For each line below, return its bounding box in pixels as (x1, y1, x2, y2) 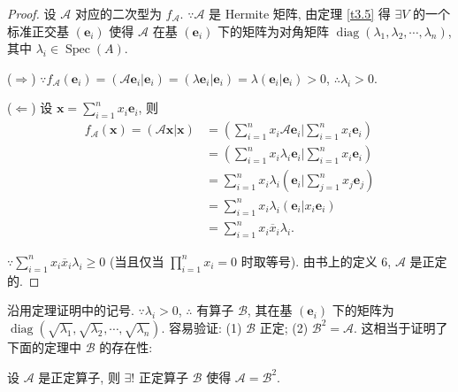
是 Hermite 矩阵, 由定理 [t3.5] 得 (209, 4, 391, 22)
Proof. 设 (7, 4, 57, 22)
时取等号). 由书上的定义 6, (240, 251, 392, 270)
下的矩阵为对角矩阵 (218, 21, 330, 40)
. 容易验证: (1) (161, 318, 242, 336)
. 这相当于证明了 (354, 318, 448, 336)
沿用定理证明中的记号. (7, 301, 134, 319)
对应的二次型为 (74, 4, 162, 22)
